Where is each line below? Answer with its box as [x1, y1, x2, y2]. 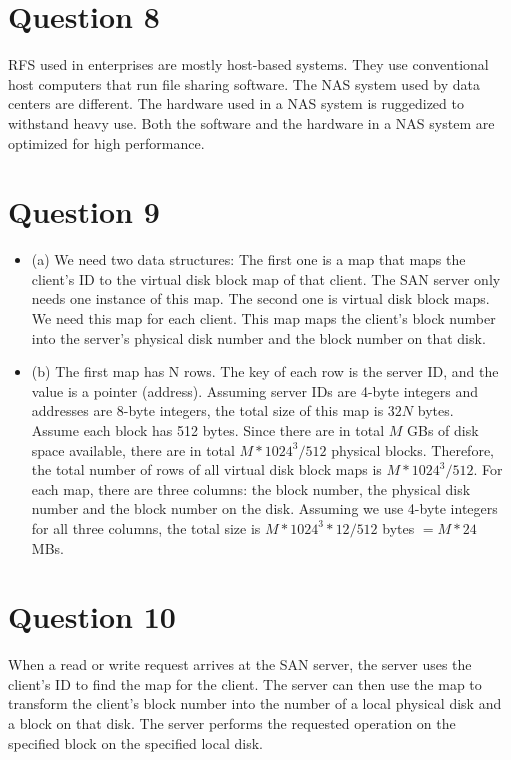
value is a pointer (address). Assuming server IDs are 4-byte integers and [31, 380, 479, 401]
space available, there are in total [31, 439, 235, 460]
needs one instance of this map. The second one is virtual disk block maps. [31, 288, 490, 309]
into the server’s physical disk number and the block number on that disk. [31, 327, 486, 348]
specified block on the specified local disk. [8, 732, 263, 753]
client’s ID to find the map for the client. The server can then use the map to [8, 673, 482, 694]
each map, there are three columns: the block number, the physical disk [31, 478, 471, 499]
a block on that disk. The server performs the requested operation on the [8, 713, 456, 734]
